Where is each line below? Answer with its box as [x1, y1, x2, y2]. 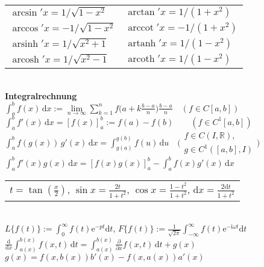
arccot [128, 23, 154, 32]
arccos [12, 23, 39, 33]
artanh [128, 38, 156, 48]
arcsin [12, 7, 37, 17]
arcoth [128, 54, 155, 64]
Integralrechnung [5, 89, 77, 102]
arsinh [12, 38, 39, 49]
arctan [128, 7, 155, 17]
